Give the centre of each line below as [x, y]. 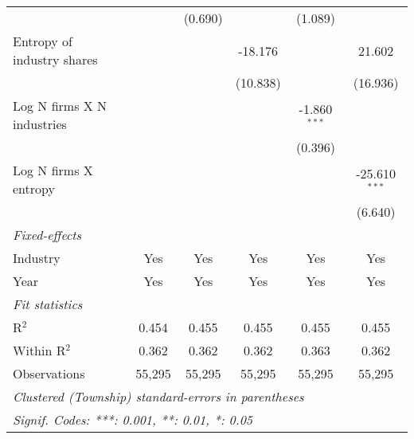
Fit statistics [48, 304]
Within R [39, 350]
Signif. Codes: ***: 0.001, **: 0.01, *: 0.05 [133, 419]
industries [40, 124]
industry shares [55, 59]
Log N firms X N [60, 106]
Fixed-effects [47, 235]
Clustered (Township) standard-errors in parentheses [158, 396]
